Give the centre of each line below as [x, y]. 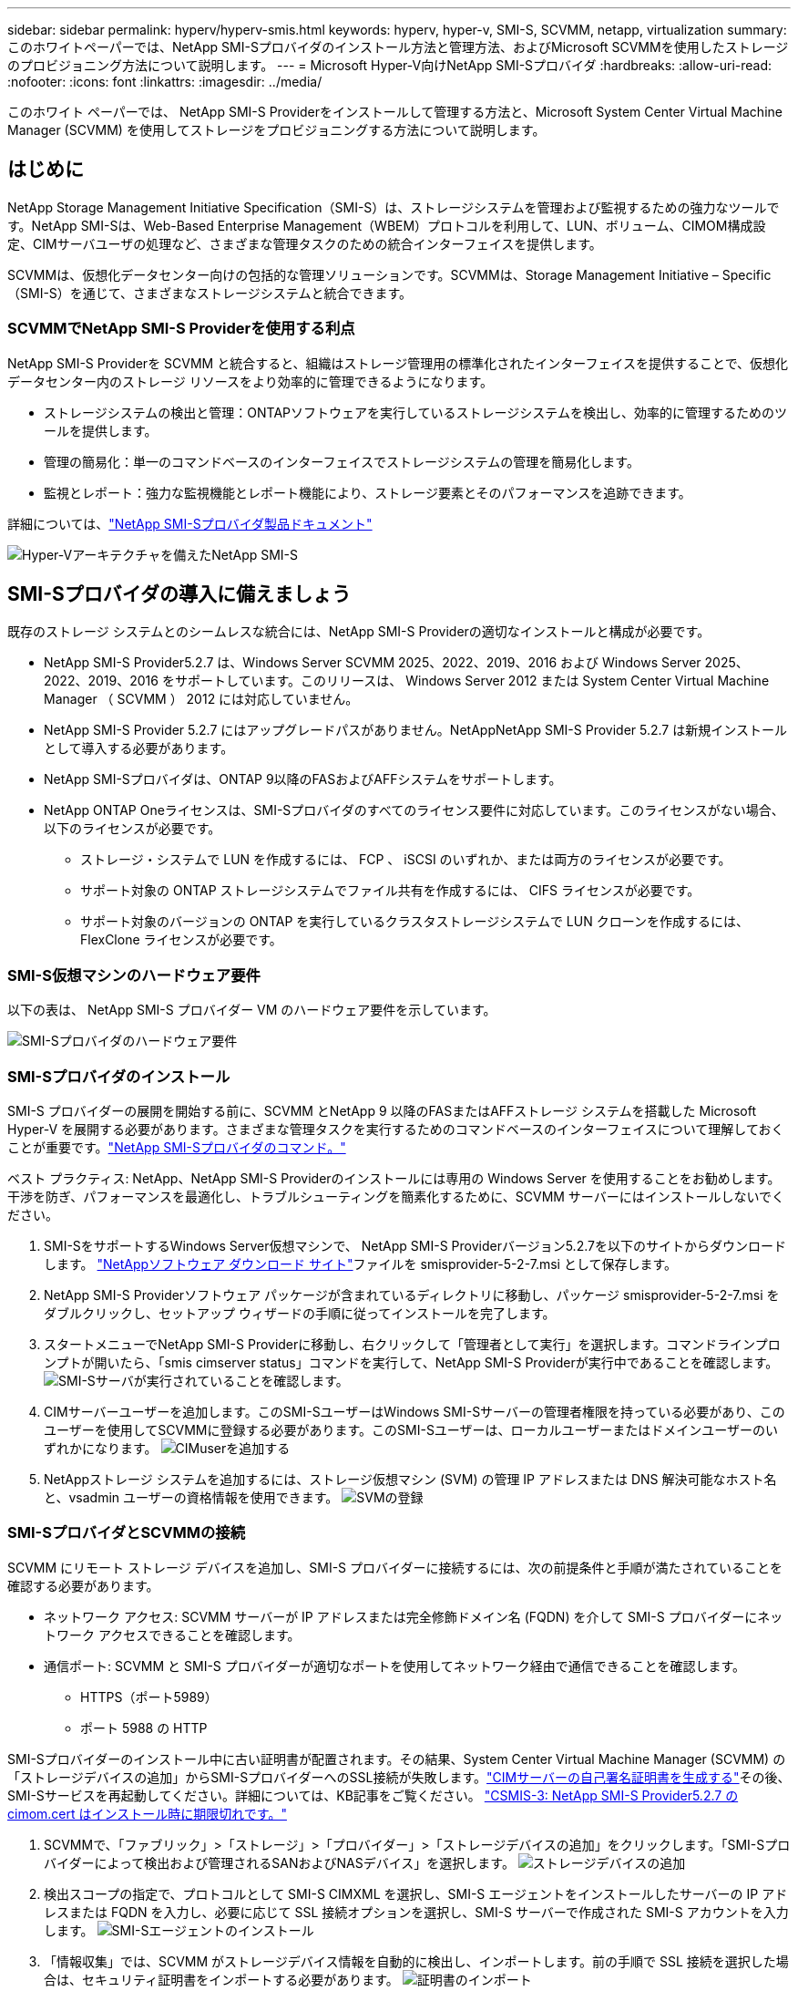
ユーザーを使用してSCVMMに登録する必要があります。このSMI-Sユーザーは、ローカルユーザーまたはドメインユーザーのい [411, 1429]
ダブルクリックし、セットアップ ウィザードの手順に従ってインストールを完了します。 [300, 1313]
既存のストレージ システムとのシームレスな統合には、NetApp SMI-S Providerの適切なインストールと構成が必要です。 [359, 632]
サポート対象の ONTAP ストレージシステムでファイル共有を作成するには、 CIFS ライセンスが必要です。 [390, 891]
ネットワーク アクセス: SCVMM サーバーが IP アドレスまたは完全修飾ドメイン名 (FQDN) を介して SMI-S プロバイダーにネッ [414, 1616]
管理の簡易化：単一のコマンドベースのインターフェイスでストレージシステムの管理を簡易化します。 [342, 461]
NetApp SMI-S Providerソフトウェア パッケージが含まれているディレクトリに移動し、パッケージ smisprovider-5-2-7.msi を [412, 1295]
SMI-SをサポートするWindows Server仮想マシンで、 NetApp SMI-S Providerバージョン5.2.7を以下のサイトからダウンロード [415, 1245]
